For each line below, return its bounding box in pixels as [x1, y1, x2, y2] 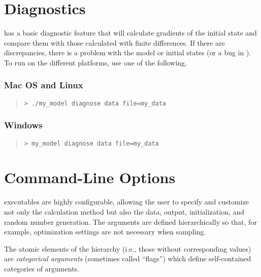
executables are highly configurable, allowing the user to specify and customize [4, 196, 249, 207]
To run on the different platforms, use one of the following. [4, 57, 187, 67]
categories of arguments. [4, 263, 79, 273]
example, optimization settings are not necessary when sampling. [4, 226, 206, 237]
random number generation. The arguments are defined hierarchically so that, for [4, 216, 257, 227]
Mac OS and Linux [4, 79, 83, 91]
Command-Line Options [4, 167, 176, 188]
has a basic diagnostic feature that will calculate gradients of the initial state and [4, 27, 257, 38]
